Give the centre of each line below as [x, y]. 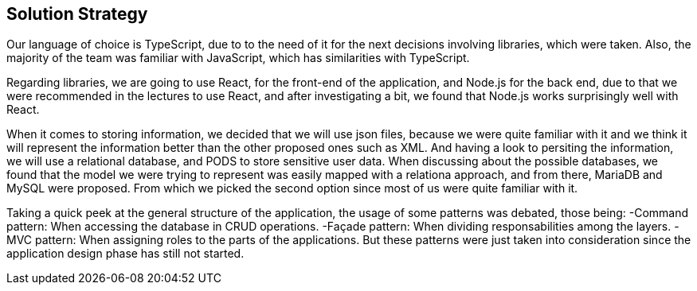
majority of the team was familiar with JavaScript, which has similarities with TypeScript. [238, 58]
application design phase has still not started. [125, 254]
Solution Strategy [77, 14]
